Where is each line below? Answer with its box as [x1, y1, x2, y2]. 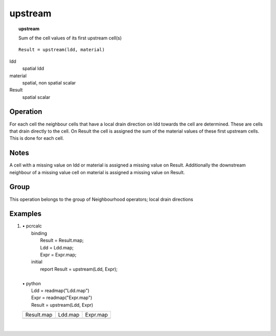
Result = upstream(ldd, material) [18, 47, 105, 53]
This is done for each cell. [9, 135, 64, 141]
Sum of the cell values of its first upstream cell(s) [18, 35, 122, 41]
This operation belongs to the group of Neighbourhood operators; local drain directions [9, 196, 194, 202]
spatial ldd [22, 66, 44, 72]
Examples [9, 209, 42, 218]
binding [31, 230, 48, 236]
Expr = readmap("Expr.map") [31, 295, 93, 301]
